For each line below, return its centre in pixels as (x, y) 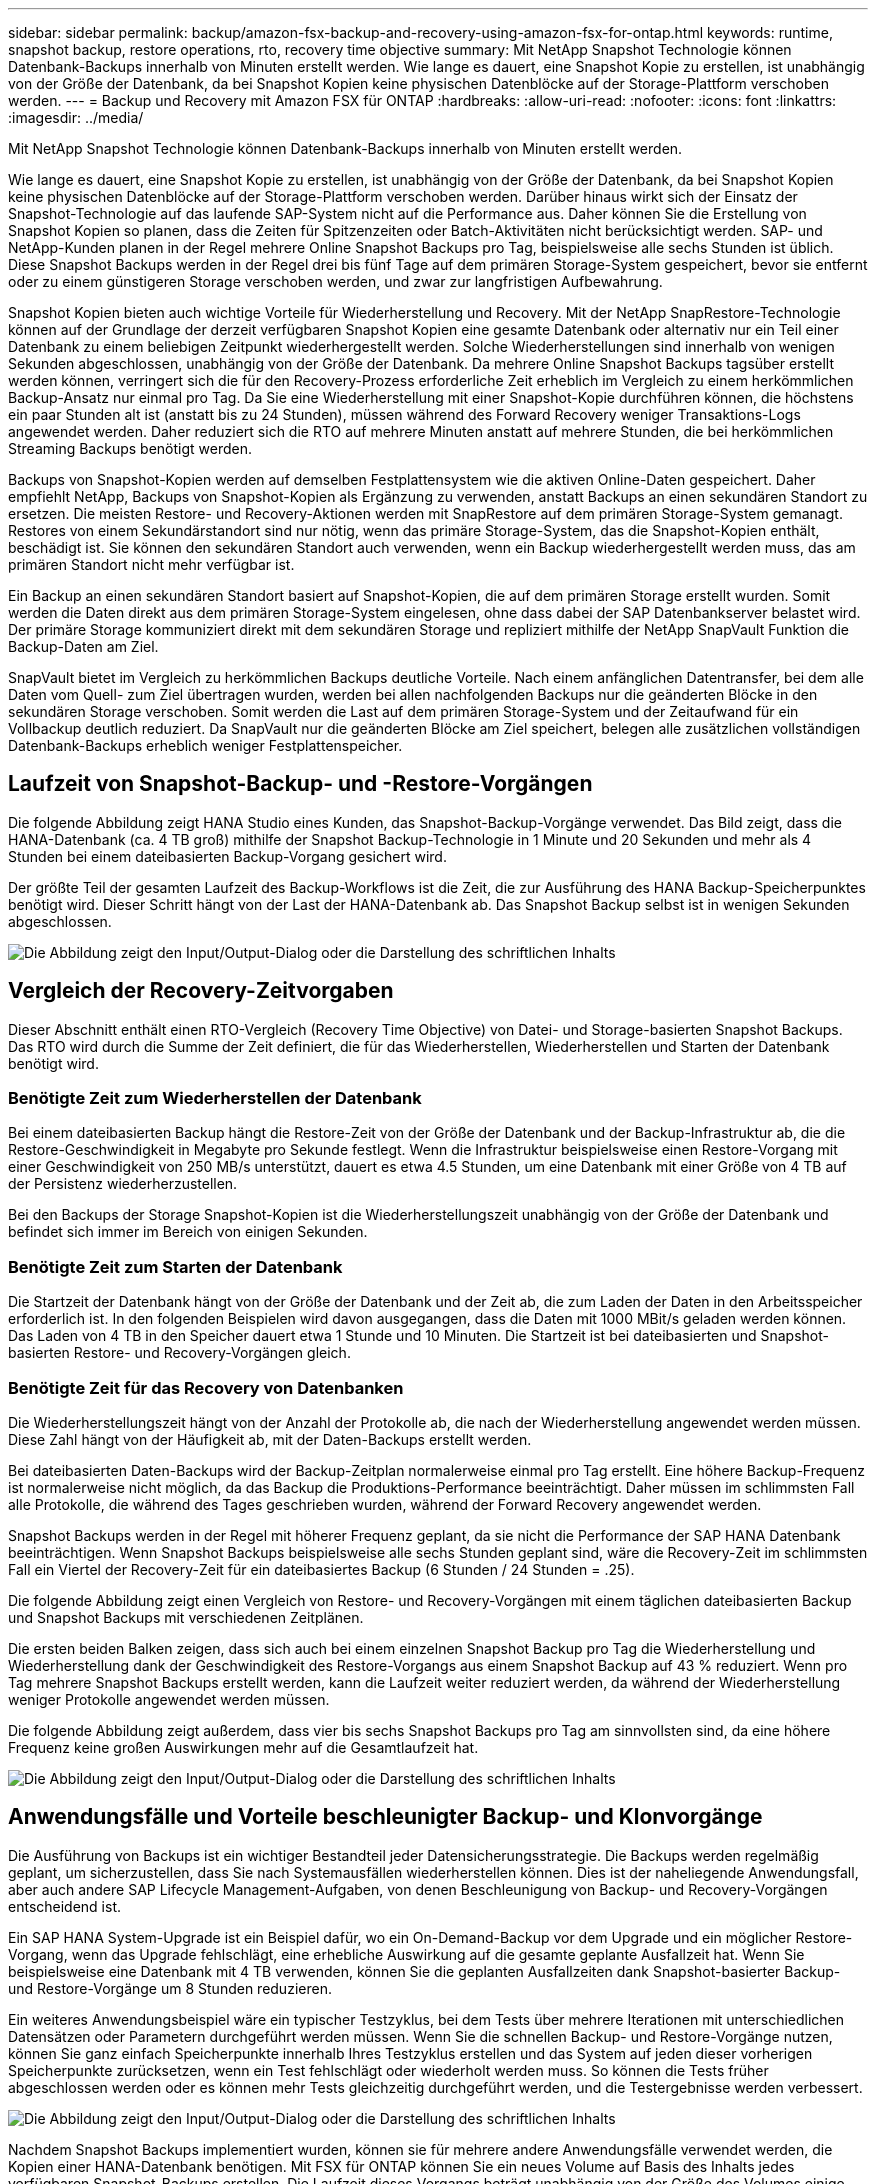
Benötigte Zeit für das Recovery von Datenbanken (206, 1387)
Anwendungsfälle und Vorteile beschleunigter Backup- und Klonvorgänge (385, 1817)
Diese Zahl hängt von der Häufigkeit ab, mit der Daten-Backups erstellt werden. (270, 1439)
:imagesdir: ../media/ (76, 117)
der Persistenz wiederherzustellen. (123, 1184)
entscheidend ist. (65, 1906)
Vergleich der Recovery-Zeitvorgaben (201, 991)
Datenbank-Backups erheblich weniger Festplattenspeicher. (205, 745)
